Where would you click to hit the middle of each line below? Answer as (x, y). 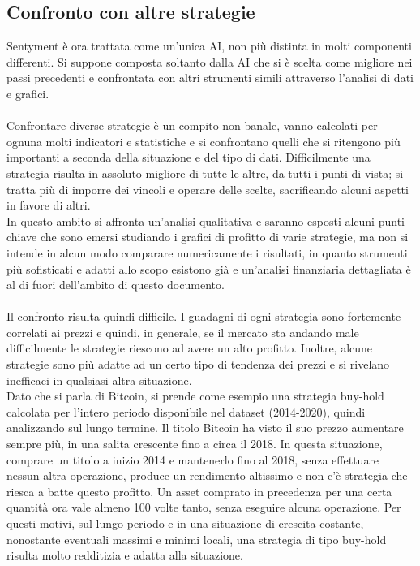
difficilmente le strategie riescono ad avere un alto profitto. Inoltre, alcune (190, 348)
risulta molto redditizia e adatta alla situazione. (125, 555)
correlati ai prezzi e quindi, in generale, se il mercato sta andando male (183, 332)
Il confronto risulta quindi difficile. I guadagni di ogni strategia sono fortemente (204, 316)
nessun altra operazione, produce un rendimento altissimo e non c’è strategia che (207, 475)
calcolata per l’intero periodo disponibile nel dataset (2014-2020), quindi (186, 411)
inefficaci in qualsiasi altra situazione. (99, 380)
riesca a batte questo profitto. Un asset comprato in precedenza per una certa (199, 491)
